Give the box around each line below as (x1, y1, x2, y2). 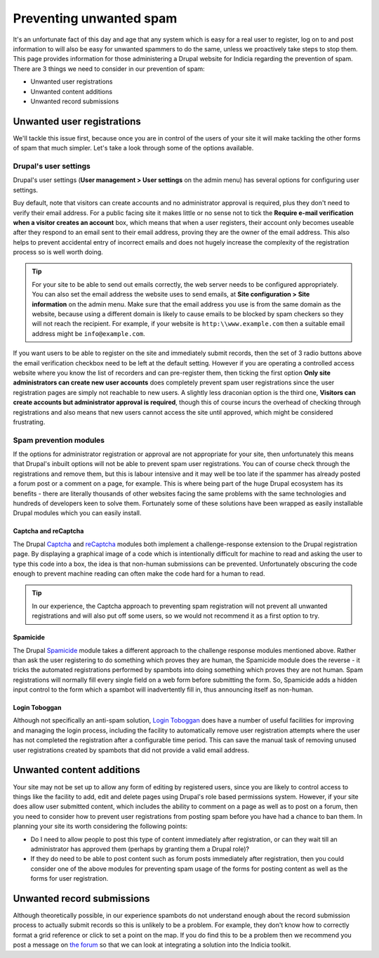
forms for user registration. (30, 874, 109, 883)
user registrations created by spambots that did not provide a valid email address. (13, 746, 249, 754)
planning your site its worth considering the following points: (13, 822, 188, 831)
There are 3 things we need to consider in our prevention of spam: (13, 64, 205, 73)
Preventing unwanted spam (13, 11, 178, 26)
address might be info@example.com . (32, 329, 145, 337)
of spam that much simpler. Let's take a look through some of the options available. (13, 144, 254, 153)
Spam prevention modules (13, 435, 105, 445)
